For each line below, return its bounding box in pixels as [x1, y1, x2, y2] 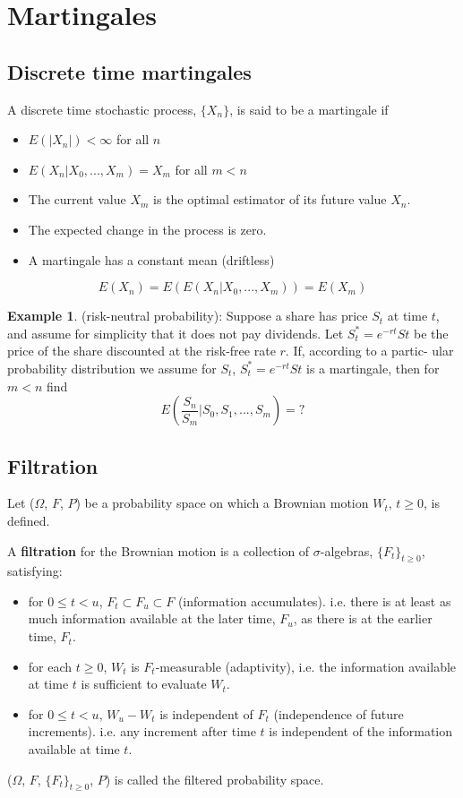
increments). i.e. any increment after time [28, 722, 256, 741]
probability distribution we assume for [7, 358, 217, 377]
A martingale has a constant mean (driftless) [28, 250, 275, 269]
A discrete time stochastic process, [7, 99, 197, 118]
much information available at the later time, [28, 609, 276, 628]
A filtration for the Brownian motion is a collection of [7, 541, 310, 560]
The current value [28, 190, 126, 209]
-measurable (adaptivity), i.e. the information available [155, 656, 457, 675]
